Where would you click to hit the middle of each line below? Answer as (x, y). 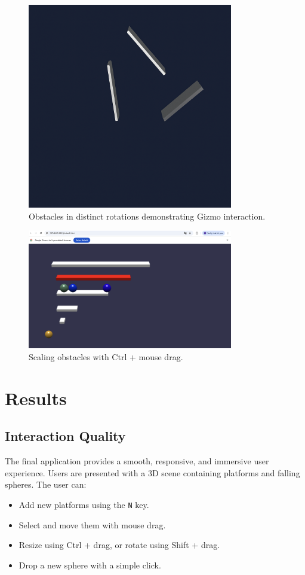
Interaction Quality (65, 436)
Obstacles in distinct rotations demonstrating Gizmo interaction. (147, 216)
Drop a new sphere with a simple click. (90, 565)
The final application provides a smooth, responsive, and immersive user (137, 461)
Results (36, 398)
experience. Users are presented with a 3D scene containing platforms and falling (152, 472)
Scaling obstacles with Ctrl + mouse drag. (106, 357)
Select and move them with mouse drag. (92, 524)
